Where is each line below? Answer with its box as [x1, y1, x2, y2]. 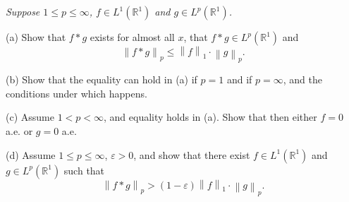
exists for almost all [90, 30, 175, 44]
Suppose [6, 4, 40, 18]
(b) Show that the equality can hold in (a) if [6, 72, 197, 87]
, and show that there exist [133, 147, 250, 162]
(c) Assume [6, 109, 54, 124]
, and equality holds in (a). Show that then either [104, 109, 317, 124]
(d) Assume [6, 147, 56, 162]
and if [226, 72, 252, 87]
